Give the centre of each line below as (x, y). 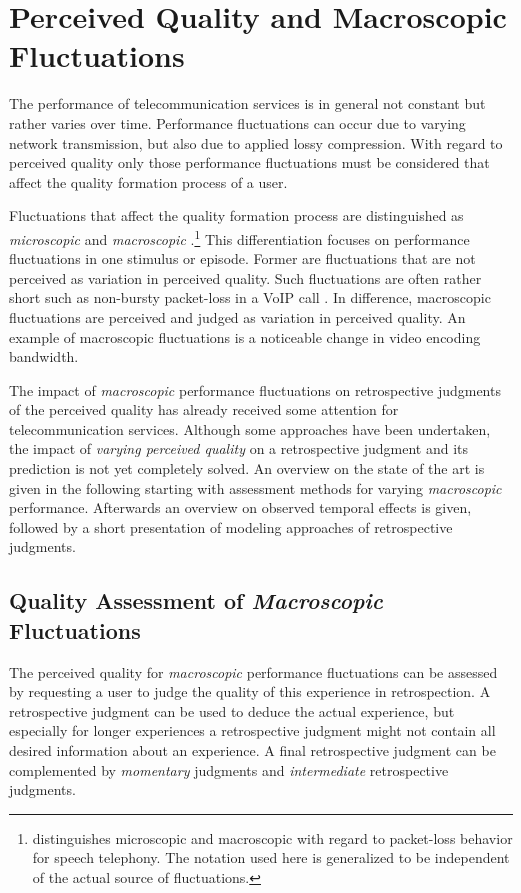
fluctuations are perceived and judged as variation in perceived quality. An (237, 316)
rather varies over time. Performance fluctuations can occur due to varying (237, 122)
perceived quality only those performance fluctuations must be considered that (249, 162)
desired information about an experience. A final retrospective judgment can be (252, 750)
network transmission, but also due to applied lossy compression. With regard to (256, 142)
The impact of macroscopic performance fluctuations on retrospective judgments (255, 389)
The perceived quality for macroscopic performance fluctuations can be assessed (253, 671)
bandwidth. (44, 356)
